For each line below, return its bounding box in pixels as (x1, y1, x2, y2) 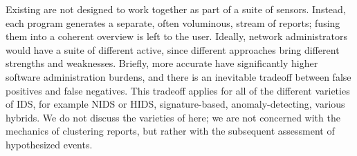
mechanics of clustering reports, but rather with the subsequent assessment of (6, 124, 335, 138)
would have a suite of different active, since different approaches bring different (6, 42, 340, 57)
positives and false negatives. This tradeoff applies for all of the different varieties (6, 83, 350, 97)
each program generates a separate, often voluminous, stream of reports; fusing (6, 15, 340, 30)
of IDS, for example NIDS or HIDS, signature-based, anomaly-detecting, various (6, 97, 345, 111)
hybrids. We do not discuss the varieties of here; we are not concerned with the (6, 110, 340, 124)
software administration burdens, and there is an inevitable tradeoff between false (6, 69, 351, 84)
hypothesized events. (6, 137, 93, 151)
